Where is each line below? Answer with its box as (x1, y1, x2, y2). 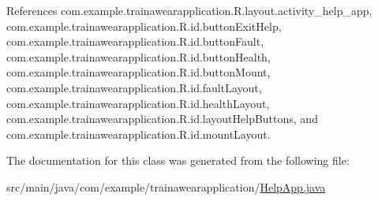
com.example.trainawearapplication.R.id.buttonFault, (6, 33, 264, 50)
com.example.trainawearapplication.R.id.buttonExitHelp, (6, 17, 282, 34)
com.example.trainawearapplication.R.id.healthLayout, (6, 95, 270, 111)
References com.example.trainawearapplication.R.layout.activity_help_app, (6, 2, 372, 18)
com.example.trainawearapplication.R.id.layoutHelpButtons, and (6, 110, 318, 127)
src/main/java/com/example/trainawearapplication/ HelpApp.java (6, 178, 326, 195)
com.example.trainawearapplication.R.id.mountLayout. (6, 125, 271, 142)
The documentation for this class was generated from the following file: (6, 152, 350, 169)
